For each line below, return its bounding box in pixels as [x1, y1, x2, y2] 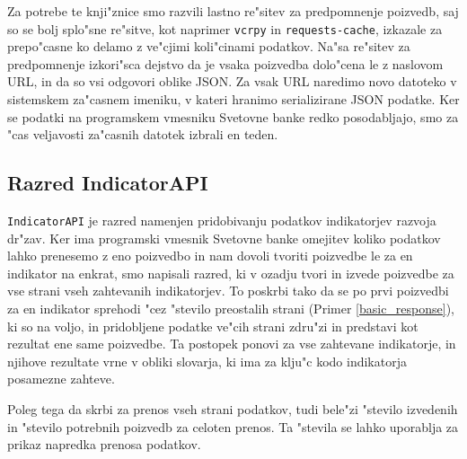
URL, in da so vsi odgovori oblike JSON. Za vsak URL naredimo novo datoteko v [7, 72, 457, 91]
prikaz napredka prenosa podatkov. [7, 435, 201, 454]
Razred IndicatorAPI [7, 169, 208, 197]
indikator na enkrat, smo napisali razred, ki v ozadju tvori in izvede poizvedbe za [7, 263, 454, 282]
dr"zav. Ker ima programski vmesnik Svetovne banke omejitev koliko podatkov [7, 228, 441, 247]
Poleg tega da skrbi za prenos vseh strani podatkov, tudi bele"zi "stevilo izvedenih [7, 400, 458, 419]
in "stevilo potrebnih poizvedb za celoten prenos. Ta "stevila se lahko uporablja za [7, 417, 459, 436]
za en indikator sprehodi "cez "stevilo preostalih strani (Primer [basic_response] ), [7, 299, 455, 318]
